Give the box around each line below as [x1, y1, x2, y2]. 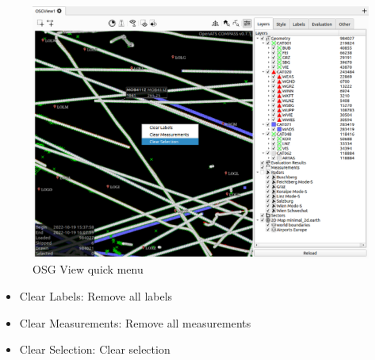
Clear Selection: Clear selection [19, 341, 170, 358]
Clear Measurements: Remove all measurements [19, 314, 251, 331]
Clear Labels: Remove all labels [19, 288, 173, 304]
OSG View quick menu [33, 261, 143, 278]
